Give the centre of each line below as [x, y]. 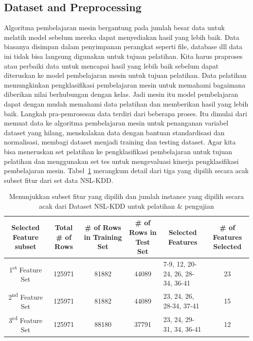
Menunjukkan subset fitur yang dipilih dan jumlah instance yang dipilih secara [126, 196]
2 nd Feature [26, 296]
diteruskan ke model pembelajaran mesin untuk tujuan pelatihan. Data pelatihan [125, 75]
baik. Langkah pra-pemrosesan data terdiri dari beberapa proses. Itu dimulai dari [126, 113]
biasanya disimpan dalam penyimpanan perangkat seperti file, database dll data [123, 46]
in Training [103, 237]
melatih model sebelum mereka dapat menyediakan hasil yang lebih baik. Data [122, 37]
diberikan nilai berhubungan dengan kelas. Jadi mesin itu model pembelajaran [121, 94]
